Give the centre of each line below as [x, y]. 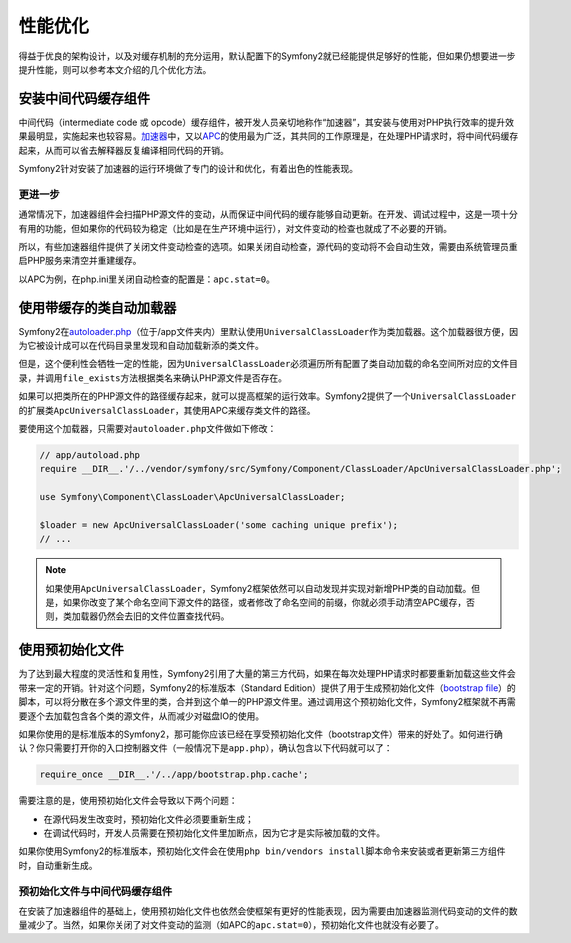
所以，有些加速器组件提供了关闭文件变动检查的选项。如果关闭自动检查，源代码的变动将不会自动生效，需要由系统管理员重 [268, 246]
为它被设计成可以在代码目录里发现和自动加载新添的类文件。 [141, 346]
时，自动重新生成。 [58, 865]
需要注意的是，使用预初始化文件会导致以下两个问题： [128, 801]
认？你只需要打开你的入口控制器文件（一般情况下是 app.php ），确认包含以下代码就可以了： [206, 748]
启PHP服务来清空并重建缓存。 [80, 261]
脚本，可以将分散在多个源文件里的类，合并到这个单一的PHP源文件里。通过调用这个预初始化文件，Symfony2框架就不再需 [267, 702]
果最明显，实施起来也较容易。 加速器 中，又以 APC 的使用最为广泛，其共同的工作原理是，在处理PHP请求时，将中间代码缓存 [268, 136]
